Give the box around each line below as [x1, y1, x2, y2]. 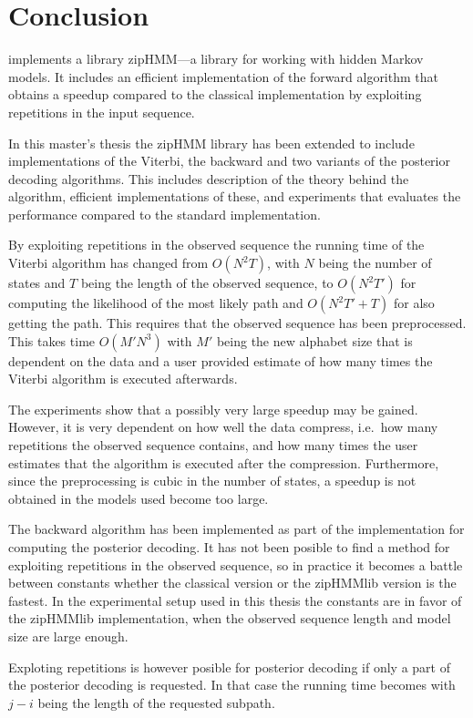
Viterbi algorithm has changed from [8, 253, 209, 272]
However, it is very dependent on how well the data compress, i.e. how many [8, 417, 438, 436]
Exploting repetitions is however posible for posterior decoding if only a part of [8, 657, 450, 676]
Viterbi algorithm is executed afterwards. [8, 369, 238, 388]
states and [8, 273, 66, 292]
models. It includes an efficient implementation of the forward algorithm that [8, 67, 438, 86]
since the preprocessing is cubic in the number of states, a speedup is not [8, 471, 416, 490]
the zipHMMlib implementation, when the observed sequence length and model [8, 609, 451, 628]
